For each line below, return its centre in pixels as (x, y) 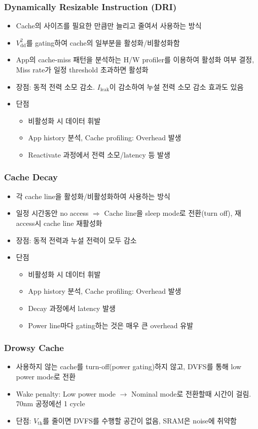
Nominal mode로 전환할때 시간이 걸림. (191, 393)
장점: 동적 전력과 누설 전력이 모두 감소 (76, 240)
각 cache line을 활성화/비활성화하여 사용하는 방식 (93, 196)
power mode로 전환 (46, 376)
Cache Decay (31, 177)
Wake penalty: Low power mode (66, 393)
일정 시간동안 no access (52, 213)
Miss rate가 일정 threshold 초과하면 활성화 (82, 69)
